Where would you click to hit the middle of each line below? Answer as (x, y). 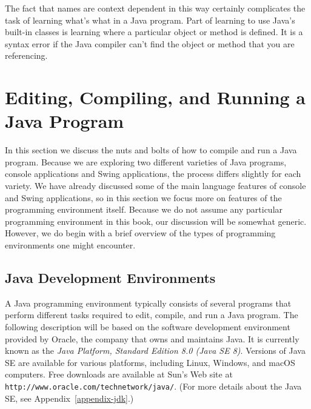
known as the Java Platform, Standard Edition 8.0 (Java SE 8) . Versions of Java (155, 351)
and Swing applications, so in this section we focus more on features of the (143, 197)
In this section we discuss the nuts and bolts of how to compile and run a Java (151, 150)
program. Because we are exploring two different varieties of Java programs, (146, 161)
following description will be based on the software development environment (148, 327)
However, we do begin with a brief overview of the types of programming (140, 233)
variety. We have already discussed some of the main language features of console (155, 186)
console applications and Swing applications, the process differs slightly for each (153, 174)
